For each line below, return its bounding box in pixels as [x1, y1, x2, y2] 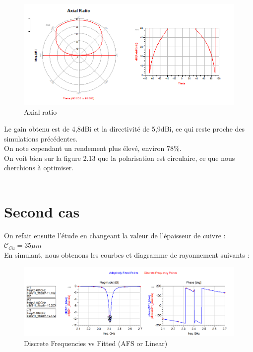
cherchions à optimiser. [4, 162, 74, 173]
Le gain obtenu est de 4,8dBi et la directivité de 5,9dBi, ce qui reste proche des [4, 124, 245, 134]
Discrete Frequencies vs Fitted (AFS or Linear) [24, 338, 168, 348]
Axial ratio [24, 107, 57, 117]
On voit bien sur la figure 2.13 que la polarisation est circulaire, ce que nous [4, 152, 235, 163]
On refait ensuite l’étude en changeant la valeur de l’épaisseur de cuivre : [4, 230, 226, 240]
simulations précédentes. [4, 133, 78, 143]
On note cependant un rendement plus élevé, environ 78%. [4, 143, 182, 153]
